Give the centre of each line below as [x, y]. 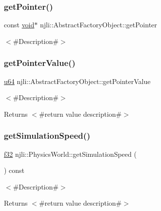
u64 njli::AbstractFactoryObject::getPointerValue [77, 81]
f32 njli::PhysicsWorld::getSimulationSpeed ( [70, 154]
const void [19, 25]
